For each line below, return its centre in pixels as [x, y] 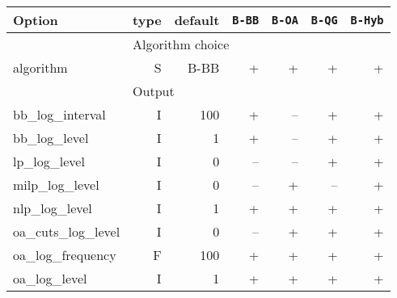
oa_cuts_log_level [67, 231]
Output [154, 91]
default [197, 20]
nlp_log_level [53, 208]
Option [36, 20]
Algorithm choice [181, 44]
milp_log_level [56, 185]
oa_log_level [50, 278]
